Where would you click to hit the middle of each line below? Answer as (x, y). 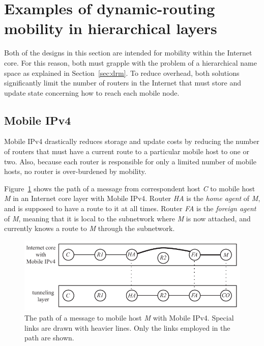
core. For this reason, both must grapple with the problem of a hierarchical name (130, 62)
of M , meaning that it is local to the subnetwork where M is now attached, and (127, 218)
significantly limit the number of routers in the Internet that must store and (123, 83)
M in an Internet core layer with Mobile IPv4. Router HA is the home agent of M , (132, 198)
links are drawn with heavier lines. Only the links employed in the (127, 327)
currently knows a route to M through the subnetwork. (90, 228)
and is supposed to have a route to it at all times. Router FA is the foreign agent (130, 208)
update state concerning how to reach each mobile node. (92, 92)
